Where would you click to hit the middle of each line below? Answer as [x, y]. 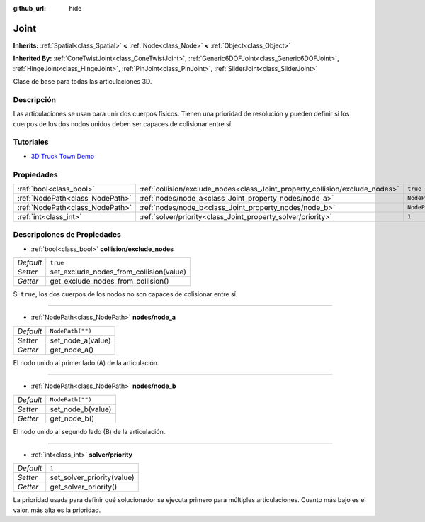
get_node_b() [72, 418]
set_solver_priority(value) [92, 477]
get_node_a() [72, 350]
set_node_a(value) [80, 340]
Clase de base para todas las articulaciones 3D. [83, 82]
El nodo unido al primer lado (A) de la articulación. [86, 362]
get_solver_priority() [84, 487]
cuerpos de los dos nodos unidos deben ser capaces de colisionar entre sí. [123, 123]
